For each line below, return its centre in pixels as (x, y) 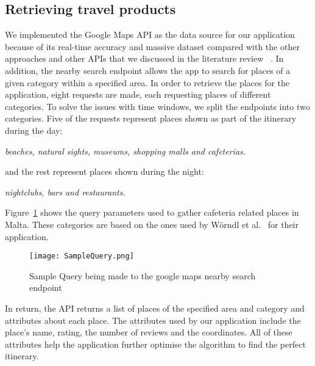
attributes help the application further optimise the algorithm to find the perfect (155, 344)
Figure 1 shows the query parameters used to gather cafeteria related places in (152, 212)
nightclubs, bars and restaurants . (65, 192)
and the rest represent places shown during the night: (104, 171)
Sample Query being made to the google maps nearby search (143, 275)
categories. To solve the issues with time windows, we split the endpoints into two (157, 106)
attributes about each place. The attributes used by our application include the (153, 320)
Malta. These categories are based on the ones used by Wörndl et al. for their (152, 224)
